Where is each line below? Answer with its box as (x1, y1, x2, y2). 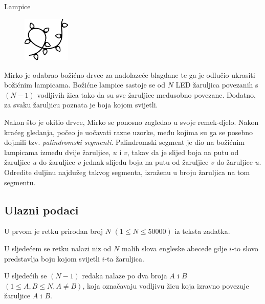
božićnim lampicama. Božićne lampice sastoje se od (4, 79, 165, 90)
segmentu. (4, 177, 36, 187)
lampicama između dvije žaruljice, (4, 146, 111, 157)
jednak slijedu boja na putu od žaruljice (83, 157, 209, 167)
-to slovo (231, 243, 258, 253)
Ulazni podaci (4, 202, 79, 218)
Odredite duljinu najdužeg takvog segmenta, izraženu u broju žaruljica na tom (4, 166, 250, 177)
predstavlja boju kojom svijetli (4, 253, 100, 264)
